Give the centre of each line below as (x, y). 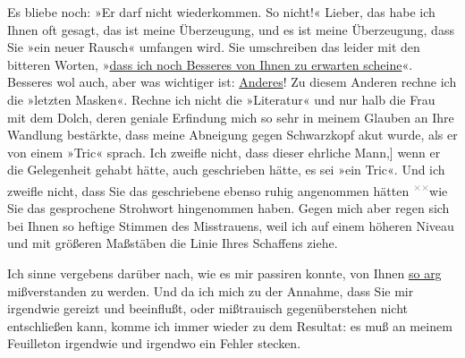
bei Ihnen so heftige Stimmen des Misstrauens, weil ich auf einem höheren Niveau (231, 225)
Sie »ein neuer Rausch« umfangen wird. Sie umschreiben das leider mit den (214, 47)
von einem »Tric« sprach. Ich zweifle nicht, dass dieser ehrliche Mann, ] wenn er (224, 152)
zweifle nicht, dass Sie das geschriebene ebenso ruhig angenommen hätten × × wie (228, 189)
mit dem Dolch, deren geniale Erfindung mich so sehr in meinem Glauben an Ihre (231, 117)
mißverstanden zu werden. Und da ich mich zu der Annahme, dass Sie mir (211, 290)
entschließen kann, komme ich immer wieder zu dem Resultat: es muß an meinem (230, 325)
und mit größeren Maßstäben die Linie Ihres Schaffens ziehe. (173, 243)
